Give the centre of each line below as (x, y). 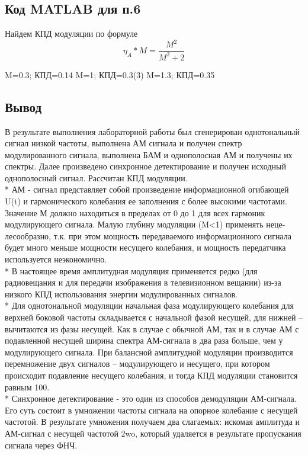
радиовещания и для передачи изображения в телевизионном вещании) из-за (143, 282)
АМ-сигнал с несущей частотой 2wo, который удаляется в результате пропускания (153, 433)
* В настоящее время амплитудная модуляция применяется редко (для (131, 270)
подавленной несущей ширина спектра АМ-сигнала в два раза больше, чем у (144, 340)
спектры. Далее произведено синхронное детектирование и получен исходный (145, 166)
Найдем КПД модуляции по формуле (71, 33)
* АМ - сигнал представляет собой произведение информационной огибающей (147, 189)
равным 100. (27, 387)
